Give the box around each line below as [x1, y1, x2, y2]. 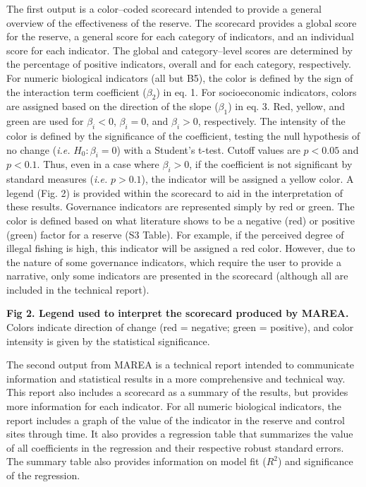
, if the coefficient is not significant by [189, 157, 353, 172]
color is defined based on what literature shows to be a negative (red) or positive [6, 212, 355, 227]
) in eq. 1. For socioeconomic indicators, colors [156, 84, 357, 99]
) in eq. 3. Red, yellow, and [228, 99, 346, 114]
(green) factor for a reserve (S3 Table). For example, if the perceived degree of [6, 227, 344, 241]
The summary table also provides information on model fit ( [6, 454, 267, 469]
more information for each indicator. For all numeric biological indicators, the [6, 399, 342, 414]
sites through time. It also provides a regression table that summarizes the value [6, 426, 353, 441]
